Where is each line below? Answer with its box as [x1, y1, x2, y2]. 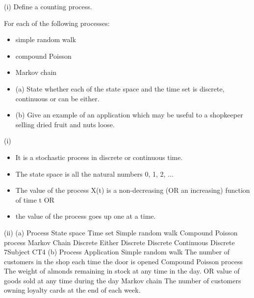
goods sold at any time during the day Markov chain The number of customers [4, 275, 241, 285]
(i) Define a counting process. [4, 1, 92, 11]
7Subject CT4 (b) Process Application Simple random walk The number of [4, 247, 230, 257]
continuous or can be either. [15, 93, 100, 103]
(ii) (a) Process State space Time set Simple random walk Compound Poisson [4, 227, 238, 237]
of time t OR [15, 194, 54, 205]
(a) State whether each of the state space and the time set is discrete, [15, 83, 225, 93]
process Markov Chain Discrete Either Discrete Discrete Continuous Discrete [4, 237, 235, 247]
